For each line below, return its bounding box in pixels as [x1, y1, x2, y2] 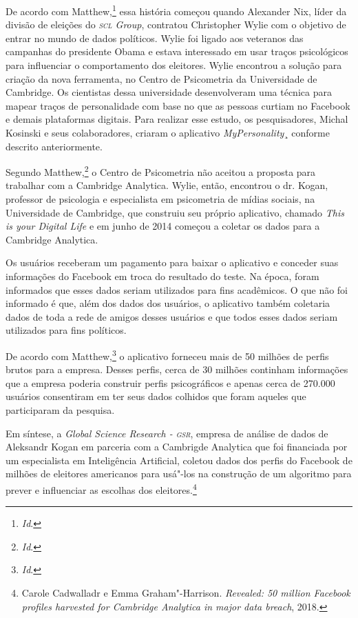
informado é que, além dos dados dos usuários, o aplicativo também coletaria [6, 296, 330, 310]
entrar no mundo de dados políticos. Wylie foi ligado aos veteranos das [6, 30, 304, 45]
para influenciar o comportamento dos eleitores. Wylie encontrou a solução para [6, 58, 342, 72]
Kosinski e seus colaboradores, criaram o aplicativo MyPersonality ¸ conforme [6, 126, 330, 139]
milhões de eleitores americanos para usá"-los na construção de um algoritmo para [6, 466, 352, 481]
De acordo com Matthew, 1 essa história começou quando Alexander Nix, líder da [6, 2, 347, 18]
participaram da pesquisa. [6, 403, 115, 417]
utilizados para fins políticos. [6, 323, 127, 337]
